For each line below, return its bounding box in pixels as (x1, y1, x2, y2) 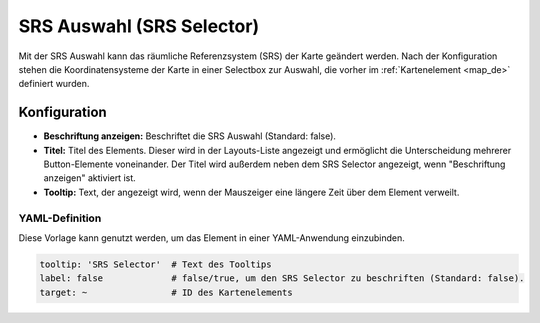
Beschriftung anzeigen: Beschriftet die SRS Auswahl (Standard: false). (43, 130, 337, 142)
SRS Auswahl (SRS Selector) (18, 15, 260, 37)
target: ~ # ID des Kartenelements (39, 286, 294, 298)
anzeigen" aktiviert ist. (43, 172, 137, 184)
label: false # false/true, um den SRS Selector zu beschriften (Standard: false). (39, 273, 525, 284)
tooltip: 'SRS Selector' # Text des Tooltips (39, 258, 272, 270)
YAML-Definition (18, 211, 102, 225)
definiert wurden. (18, 78, 90, 90)
